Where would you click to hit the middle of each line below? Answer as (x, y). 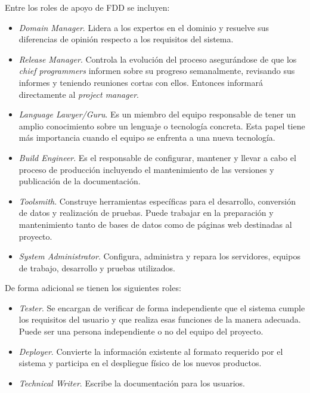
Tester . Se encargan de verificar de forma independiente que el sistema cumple (162, 307)
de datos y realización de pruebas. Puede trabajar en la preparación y (146, 213)
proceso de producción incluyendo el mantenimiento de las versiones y (146, 169)
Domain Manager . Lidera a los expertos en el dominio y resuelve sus (144, 27)
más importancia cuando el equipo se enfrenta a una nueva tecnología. (147, 137)
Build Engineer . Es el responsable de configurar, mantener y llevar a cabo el (157, 157)
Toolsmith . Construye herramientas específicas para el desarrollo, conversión (157, 201)
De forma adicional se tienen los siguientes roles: (93, 288)
